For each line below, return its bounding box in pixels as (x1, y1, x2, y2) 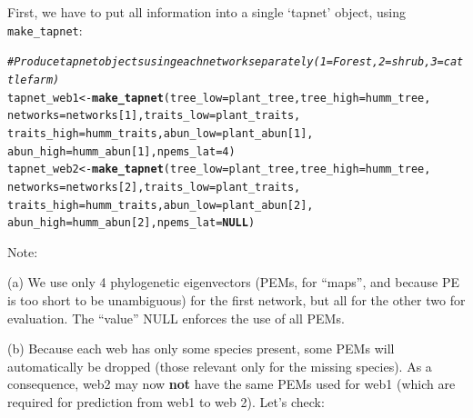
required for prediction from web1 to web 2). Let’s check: (7, 392, 325, 411)
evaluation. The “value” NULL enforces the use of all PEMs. (7, 308, 345, 327)
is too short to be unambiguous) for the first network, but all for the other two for (7, 291, 466, 309)
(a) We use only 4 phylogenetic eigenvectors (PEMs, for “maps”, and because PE (7, 273, 460, 292)
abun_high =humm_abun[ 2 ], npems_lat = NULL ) (7, 216, 256, 230)
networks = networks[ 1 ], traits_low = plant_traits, (7, 109, 301, 123)
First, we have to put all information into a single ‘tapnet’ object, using (7, 3, 407, 21)
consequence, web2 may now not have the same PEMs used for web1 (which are (7, 374, 456, 393)
